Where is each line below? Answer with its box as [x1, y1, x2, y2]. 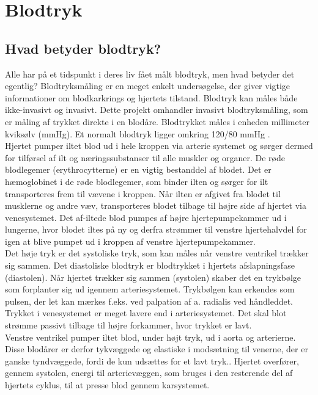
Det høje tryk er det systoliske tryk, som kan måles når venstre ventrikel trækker [5, 247, 309, 259]
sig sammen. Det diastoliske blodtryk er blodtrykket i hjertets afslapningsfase [5, 259, 295, 272]
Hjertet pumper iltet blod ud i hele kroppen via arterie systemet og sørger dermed [5, 139, 313, 152]
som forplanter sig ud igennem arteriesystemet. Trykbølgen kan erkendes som [5, 283, 295, 295]
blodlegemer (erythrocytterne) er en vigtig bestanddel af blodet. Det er [5, 163, 272, 176]
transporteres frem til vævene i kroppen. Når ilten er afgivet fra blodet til [5, 187, 281, 200]
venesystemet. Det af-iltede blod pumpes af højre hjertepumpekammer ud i [5, 211, 287, 223]
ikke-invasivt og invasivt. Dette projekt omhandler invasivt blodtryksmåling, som [5, 103, 308, 116]
